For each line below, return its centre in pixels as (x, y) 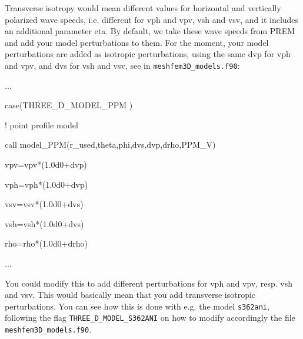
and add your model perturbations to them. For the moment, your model (137, 42)
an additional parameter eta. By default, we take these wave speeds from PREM (150, 31)
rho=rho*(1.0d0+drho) (46, 243)
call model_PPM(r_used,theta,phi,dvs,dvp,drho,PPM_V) (110, 144)
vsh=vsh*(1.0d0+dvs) (44, 223)
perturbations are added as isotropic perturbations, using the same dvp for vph (148, 54)
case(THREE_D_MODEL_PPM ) (69, 105)
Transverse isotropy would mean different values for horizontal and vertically (143, 8)
